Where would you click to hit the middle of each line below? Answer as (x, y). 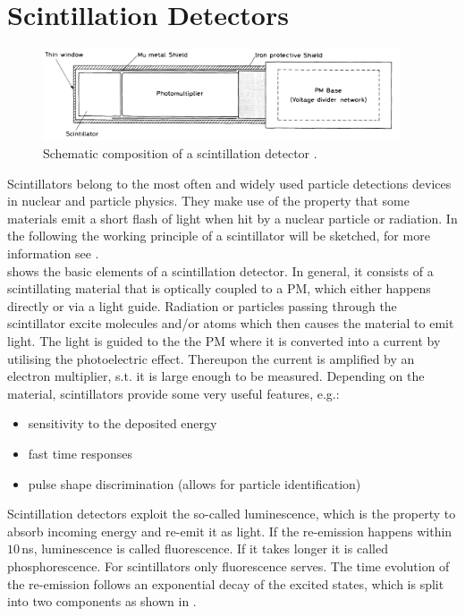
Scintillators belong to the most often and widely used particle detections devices (229, 183)
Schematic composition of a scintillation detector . (180, 153)
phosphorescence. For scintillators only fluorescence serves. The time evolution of (228, 565)
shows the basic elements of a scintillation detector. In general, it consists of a (220, 270)
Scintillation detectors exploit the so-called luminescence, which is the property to (232, 514)
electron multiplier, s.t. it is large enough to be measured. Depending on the (216, 376)
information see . (53, 253)
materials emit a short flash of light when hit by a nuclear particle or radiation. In (232, 218)
